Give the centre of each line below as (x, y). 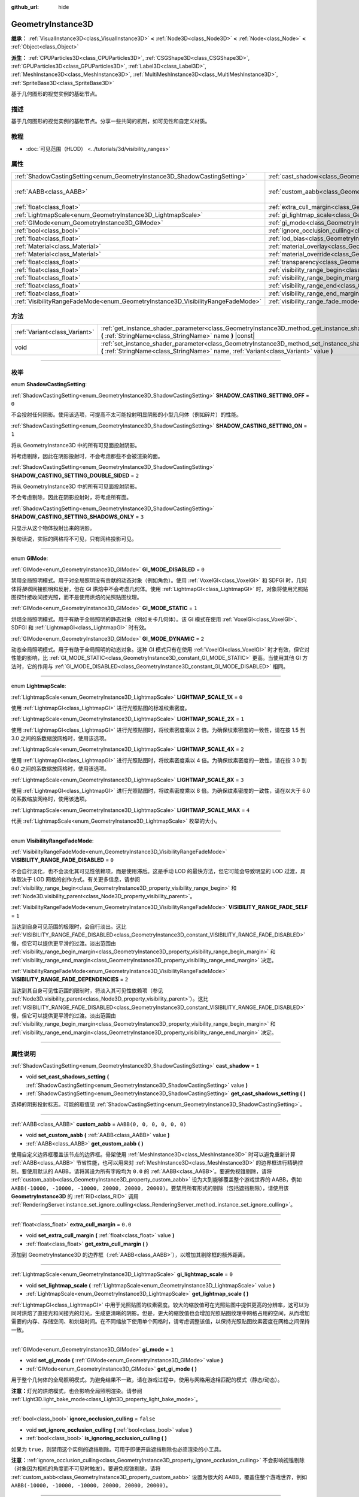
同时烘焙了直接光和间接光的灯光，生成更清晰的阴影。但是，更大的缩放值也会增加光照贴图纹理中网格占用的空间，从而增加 (160, 1313)
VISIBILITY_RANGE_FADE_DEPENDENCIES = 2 (70, 980)
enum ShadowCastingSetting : (49, 384)
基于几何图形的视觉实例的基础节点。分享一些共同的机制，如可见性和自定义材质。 (111, 121)
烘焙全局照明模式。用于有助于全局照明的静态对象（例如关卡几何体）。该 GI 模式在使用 (116, 619)
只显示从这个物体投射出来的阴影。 (53, 528)
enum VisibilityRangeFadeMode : (52, 841)
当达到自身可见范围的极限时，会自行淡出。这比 (69, 927)
